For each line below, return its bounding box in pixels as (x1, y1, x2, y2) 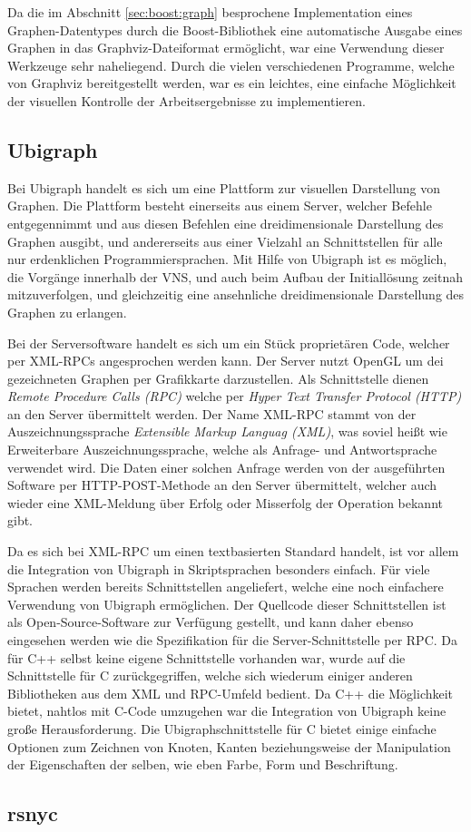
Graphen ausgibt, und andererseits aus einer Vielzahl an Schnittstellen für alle (7, 231, 443, 250)
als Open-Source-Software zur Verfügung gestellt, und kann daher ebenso (7, 612, 414, 631)
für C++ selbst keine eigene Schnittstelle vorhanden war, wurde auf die (7, 648, 406, 667)
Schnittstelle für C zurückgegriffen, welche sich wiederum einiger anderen (7, 666, 413, 685)
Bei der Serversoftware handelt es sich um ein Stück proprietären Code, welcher (7, 333, 450, 352)
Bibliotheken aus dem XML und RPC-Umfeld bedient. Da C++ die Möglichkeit (7, 683, 454, 702)
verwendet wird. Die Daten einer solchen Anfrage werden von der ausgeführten (7, 457, 446, 476)
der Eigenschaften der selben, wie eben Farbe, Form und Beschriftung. (7, 755, 398, 774)
